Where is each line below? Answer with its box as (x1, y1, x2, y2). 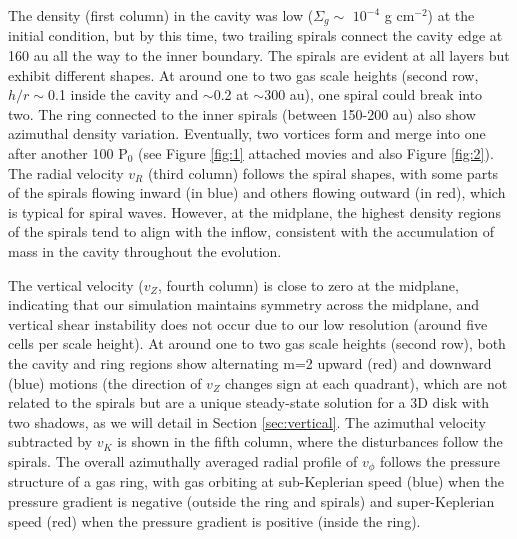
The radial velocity (8, 162, 124, 183)
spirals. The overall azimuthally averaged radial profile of (8, 450, 358, 471)
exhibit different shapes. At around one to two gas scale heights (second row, (8, 64, 479, 85)
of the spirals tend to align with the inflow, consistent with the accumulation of (8, 221, 495, 242)
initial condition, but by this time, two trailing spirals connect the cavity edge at (8, 25, 503, 46)
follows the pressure (379, 450, 501, 471)
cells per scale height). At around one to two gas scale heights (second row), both (8, 333, 506, 354)
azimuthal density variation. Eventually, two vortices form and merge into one (8, 123, 486, 144)
